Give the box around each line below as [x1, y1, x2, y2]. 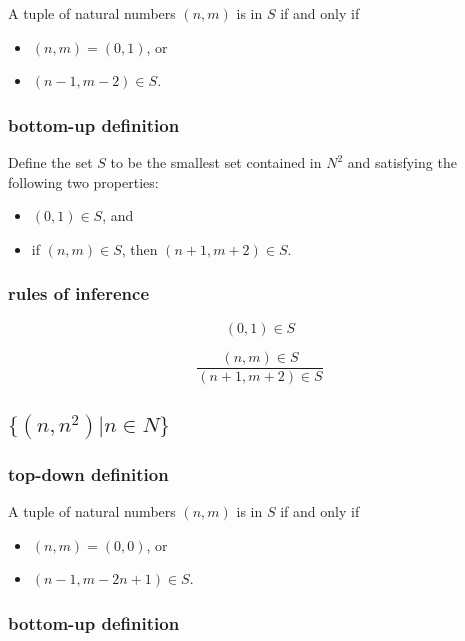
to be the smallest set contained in [110, 152, 322, 172]
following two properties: [8, 171, 159, 192]
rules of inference [8, 281, 150, 306]
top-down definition [8, 461, 169, 486]
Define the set [8, 152, 93, 172]
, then [121, 238, 158, 259]
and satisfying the [347, 152, 457, 172]
